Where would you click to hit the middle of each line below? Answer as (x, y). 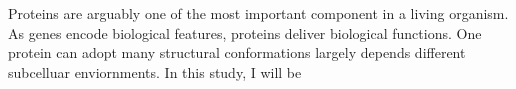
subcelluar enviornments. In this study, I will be (155, 71)
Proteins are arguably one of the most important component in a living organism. (258, 13)
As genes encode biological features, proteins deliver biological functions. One (245, 32)
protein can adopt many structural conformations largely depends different (237, 52)
